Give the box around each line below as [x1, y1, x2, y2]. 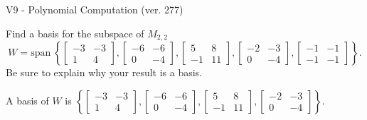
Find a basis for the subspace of [6, 25, 144, 40]
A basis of [6, 92, 49, 107]
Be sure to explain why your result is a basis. [6, 65, 203, 80]
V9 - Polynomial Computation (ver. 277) [6, 2, 183, 16]
